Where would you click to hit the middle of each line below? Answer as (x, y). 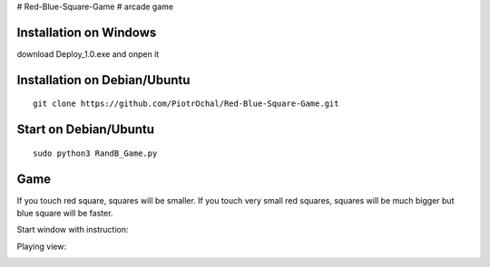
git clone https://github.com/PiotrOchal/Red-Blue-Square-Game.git (186, 104)
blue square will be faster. (65, 214)
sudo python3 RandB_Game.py (95, 153)
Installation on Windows (87, 32)
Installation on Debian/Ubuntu (103, 80)
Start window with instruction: (73, 230)
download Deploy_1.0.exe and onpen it (88, 53)
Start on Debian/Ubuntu (85, 130)
